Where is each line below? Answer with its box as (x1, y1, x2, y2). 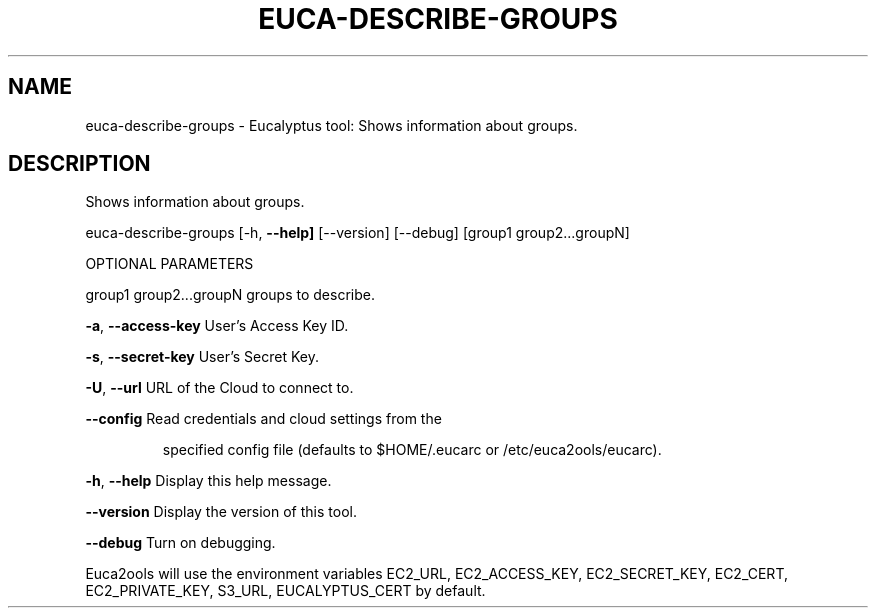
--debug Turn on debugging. (85, 534, 276, 552)
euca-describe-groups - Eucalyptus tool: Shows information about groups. (85, 116, 578, 134)
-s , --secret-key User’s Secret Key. (85, 348, 319, 366)
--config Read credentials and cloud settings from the (85, 410, 442, 428)
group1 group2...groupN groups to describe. (85, 286, 375, 304)
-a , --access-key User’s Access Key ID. (85, 317, 349, 335)
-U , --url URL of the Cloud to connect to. (85, 379, 354, 397)
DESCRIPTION (8, 151, 151, 177)
